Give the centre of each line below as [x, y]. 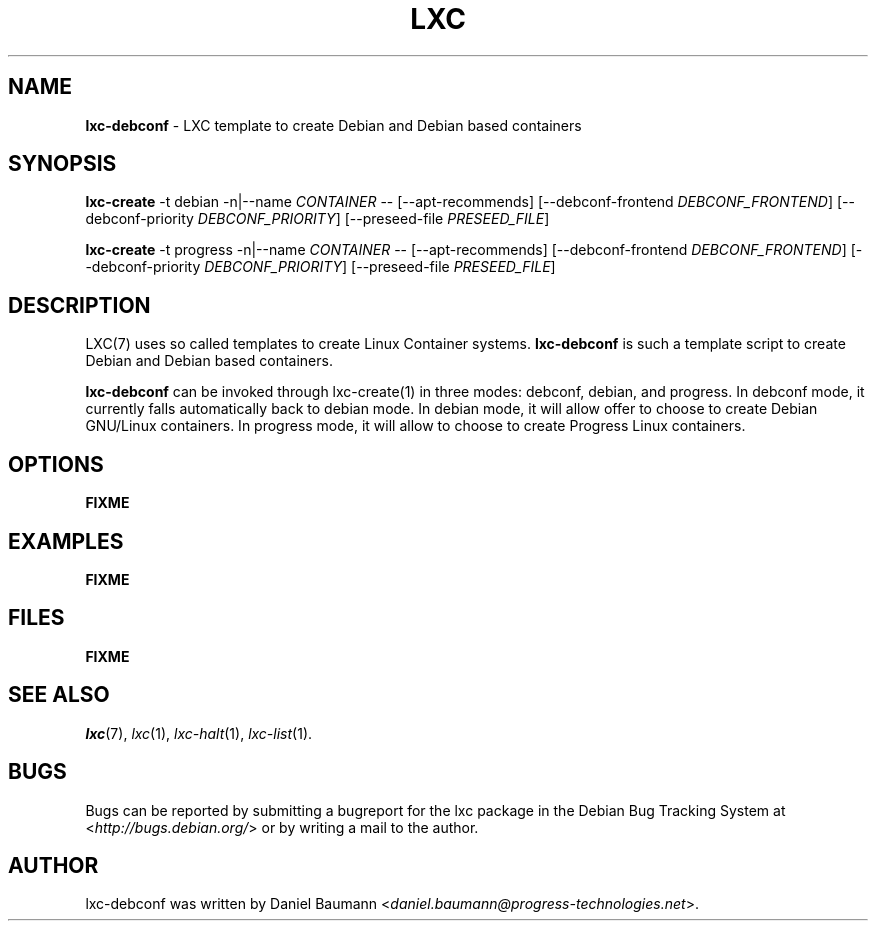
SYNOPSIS [62, 164]
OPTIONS [56, 464]
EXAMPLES [66, 541]
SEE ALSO [59, 695]
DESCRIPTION [79, 305]
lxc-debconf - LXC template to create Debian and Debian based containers [333, 125]
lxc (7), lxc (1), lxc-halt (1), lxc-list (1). [199, 733]
